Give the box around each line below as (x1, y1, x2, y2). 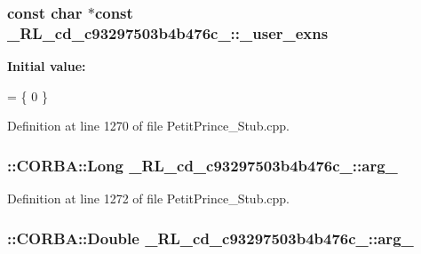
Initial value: (7, 57, 86, 75)
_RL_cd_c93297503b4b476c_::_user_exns (7, 21, 329, 44)
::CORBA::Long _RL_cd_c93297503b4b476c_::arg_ (7, 154, 398, 176)
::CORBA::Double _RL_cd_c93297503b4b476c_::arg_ (7, 226, 414, 249)
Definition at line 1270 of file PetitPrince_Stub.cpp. (7, 116, 290, 135)
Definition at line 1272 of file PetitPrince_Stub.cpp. (7, 189, 290, 208)
